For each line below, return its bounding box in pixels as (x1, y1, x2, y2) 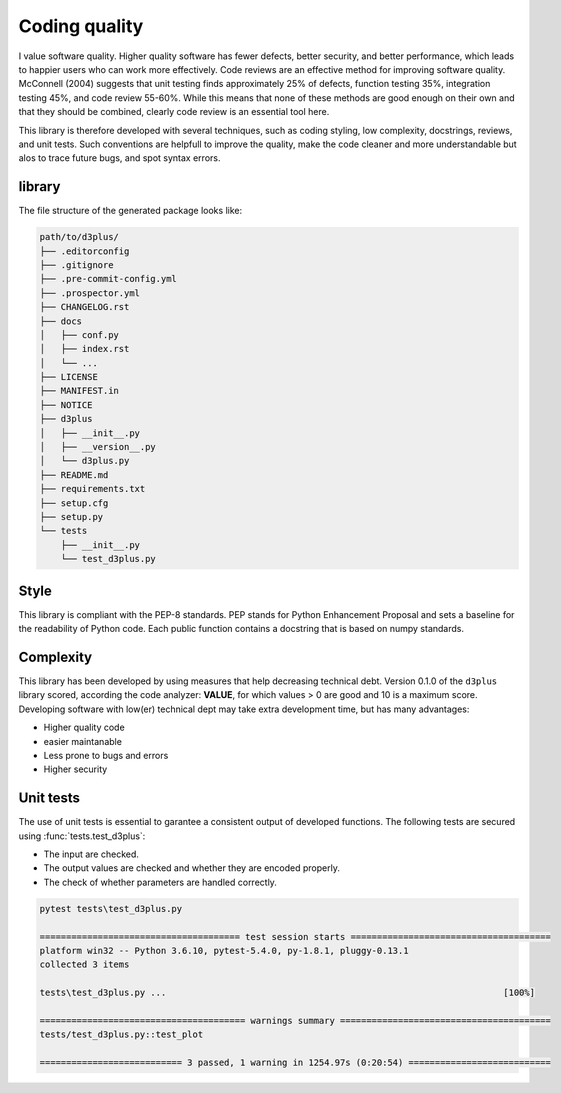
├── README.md (39, 469, 109, 480)
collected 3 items (39, 959, 130, 970)
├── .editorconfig (39, 245, 130, 257)
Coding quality (18, 15, 144, 37)
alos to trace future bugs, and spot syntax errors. (18, 152, 221, 164)
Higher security (43, 763, 108, 775)
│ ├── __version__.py (39, 441, 157, 453)
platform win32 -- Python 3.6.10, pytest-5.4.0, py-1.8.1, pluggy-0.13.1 (39, 945, 409, 956)
